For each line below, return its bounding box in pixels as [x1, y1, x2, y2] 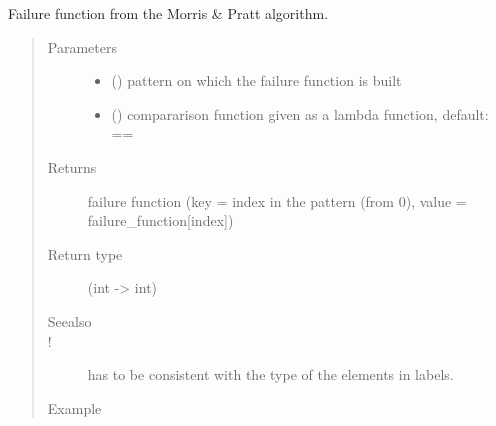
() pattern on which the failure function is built [111, 70, 402, 91]
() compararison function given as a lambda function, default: [111, 103, 489, 124]
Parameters [47, 36, 117, 57]
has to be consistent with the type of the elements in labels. [87, 364, 454, 385]
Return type [47, 243, 123, 264]
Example [47, 397, 102, 418]
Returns [47, 156, 97, 177]
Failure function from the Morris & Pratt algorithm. [8, 3, 329, 23]
